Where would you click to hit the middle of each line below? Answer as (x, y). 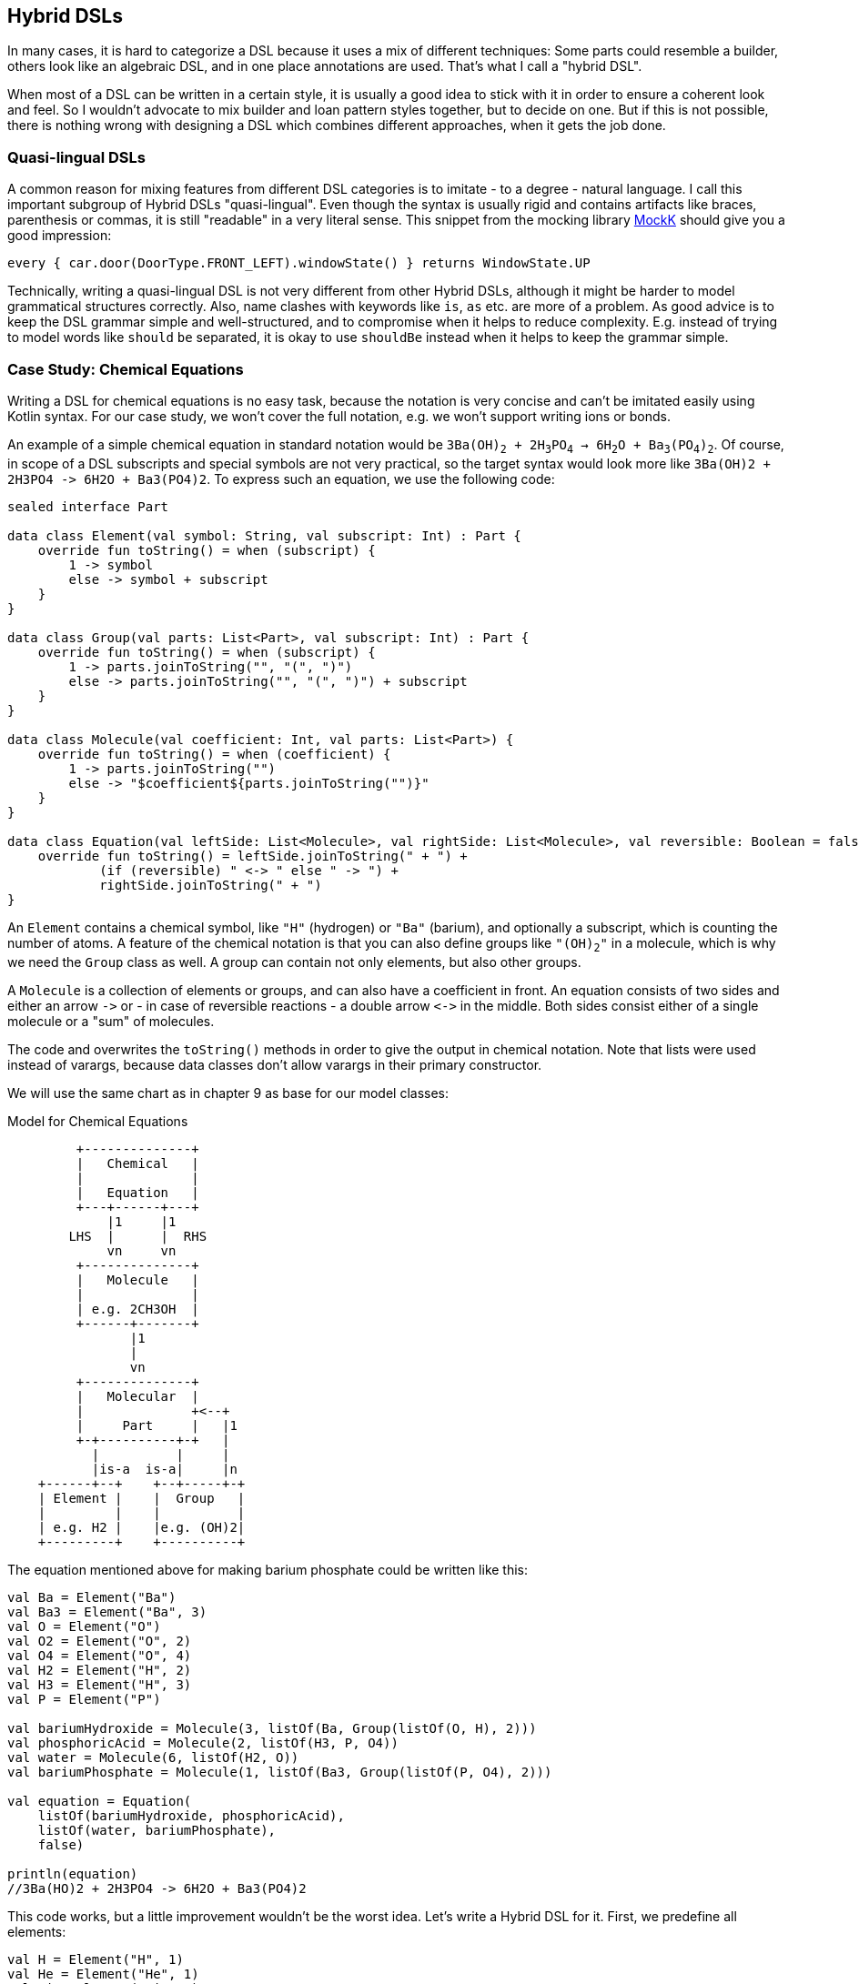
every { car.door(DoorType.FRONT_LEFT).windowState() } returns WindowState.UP (299, 263)
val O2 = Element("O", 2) (100, 1641)
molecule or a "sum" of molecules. (111, 1021)
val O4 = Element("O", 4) (100, 1655)
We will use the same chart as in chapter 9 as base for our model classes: (228, 1093)
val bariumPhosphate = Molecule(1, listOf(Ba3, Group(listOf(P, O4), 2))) (280, 1772)
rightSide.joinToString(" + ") (211, 885)
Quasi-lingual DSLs (76, 157)
